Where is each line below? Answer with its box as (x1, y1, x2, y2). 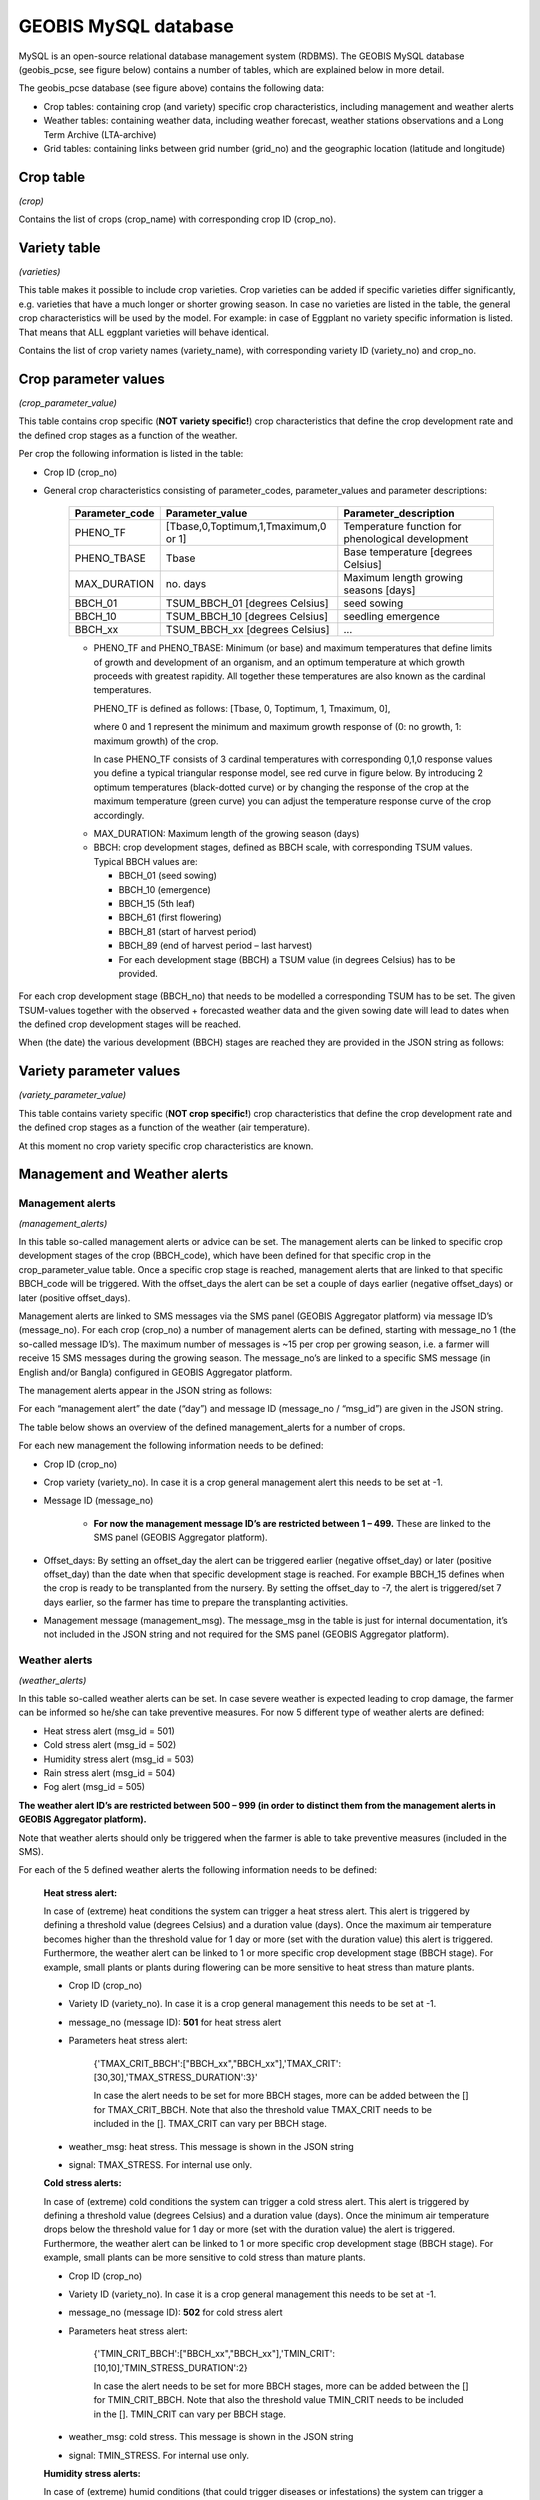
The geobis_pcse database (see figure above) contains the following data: (18, 82, 325, 94)
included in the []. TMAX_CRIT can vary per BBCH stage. (93, 2118, 327, 2130)
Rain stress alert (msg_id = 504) (43, 1766, 176, 1779)
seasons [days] (343, 583, 416, 597)
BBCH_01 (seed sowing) (118, 870, 217, 882)
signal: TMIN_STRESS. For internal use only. (68, 2449, 250, 2461)
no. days (165, 577, 207, 591)
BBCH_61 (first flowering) (118, 911, 222, 924)
